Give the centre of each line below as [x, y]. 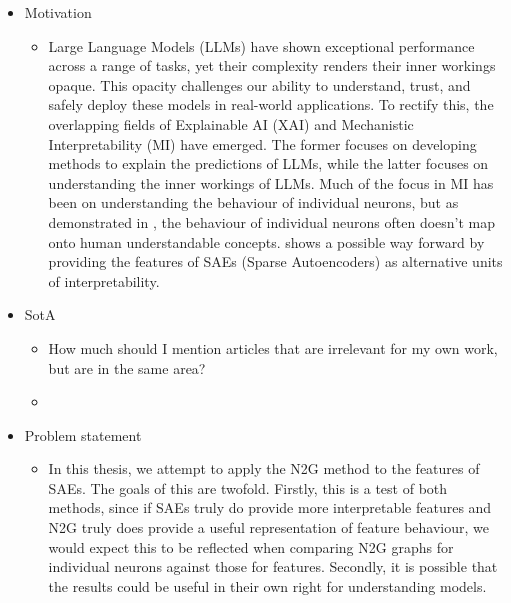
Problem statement [83, 434]
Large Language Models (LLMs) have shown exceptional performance [261, 45]
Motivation [58, 12]
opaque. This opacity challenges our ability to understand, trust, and [259, 84]
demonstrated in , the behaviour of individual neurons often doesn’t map [272, 221]
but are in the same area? [127, 367]
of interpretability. [104, 280]
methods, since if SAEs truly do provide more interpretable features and [270, 507]
